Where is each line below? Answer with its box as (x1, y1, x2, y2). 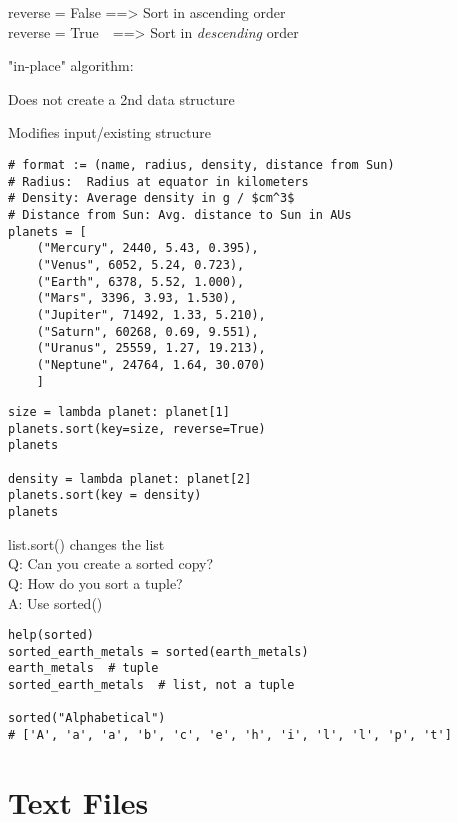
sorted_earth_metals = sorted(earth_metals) (8, 644, 309, 659)
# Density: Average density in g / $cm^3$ (8, 191, 295, 206)
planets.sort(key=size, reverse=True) (8, 421, 266, 436)
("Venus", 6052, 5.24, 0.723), (36, 257, 245, 272)
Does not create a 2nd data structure (8, 88, 235, 109)
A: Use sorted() (8, 592, 103, 613)
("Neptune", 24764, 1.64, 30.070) (36, 357, 266, 372)
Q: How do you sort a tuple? (8, 572, 183, 593)
